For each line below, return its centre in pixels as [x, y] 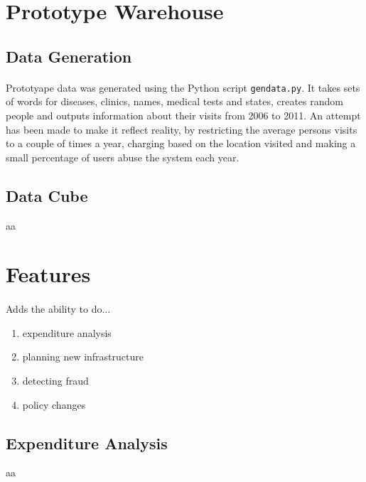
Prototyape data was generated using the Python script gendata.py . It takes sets [183, 87]
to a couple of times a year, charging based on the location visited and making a [181, 143]
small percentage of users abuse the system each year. [123, 157]
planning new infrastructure [83, 357]
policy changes [54, 404]
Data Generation [69, 56]
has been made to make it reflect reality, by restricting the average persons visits [182, 129]
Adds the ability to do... [58, 309]
